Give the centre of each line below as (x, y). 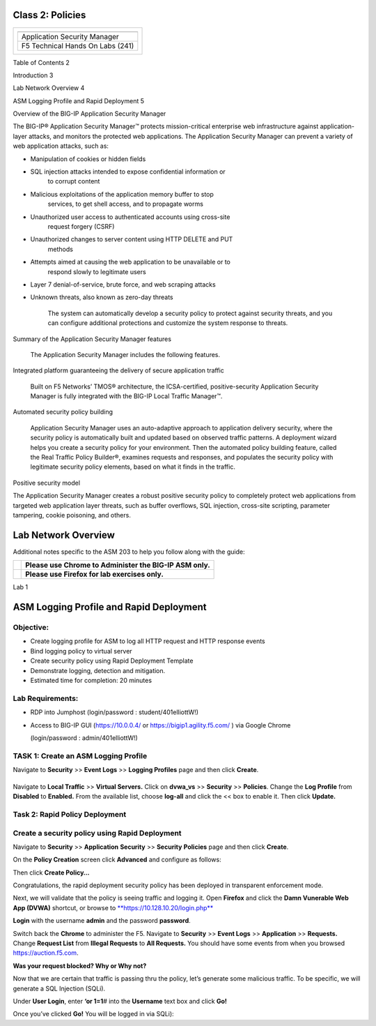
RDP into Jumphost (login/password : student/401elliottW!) (114, 712)
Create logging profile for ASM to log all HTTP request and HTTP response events (148, 641)
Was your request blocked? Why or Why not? (80, 965)
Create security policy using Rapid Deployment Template (112, 661)
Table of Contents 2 (41, 62)
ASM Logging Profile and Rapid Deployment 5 (78, 100)
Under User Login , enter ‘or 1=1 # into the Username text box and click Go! (120, 1001)
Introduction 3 (33, 75)
